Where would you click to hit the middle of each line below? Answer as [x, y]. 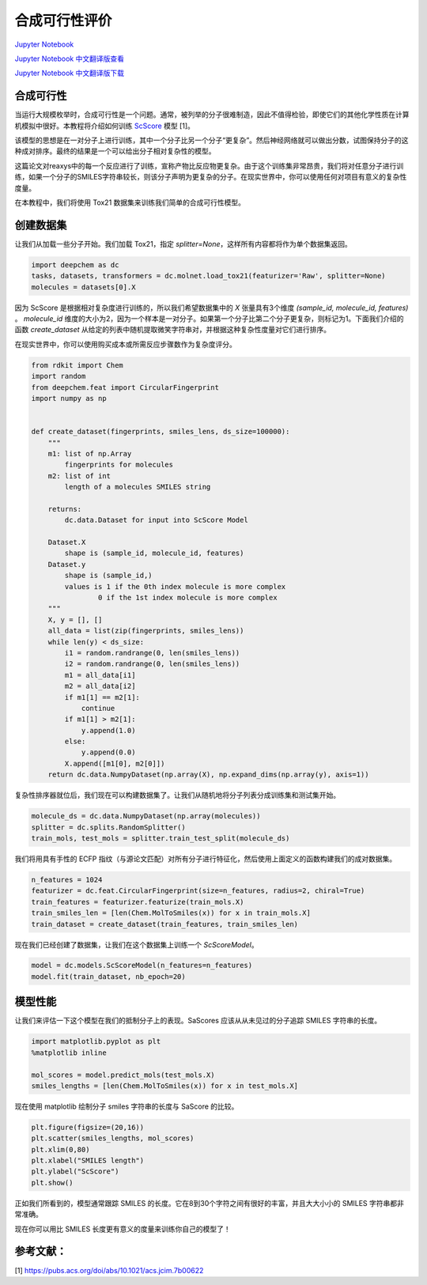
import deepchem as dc [75, 265]
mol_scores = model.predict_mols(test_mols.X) [123, 1075]
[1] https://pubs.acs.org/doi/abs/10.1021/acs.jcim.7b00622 [109, 1270]
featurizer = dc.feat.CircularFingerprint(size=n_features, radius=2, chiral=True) [198, 891]
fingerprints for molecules [119, 465]
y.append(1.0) [108, 730]
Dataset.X [67, 542]
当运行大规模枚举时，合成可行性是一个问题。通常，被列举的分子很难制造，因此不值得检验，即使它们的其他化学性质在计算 [212, 115]
